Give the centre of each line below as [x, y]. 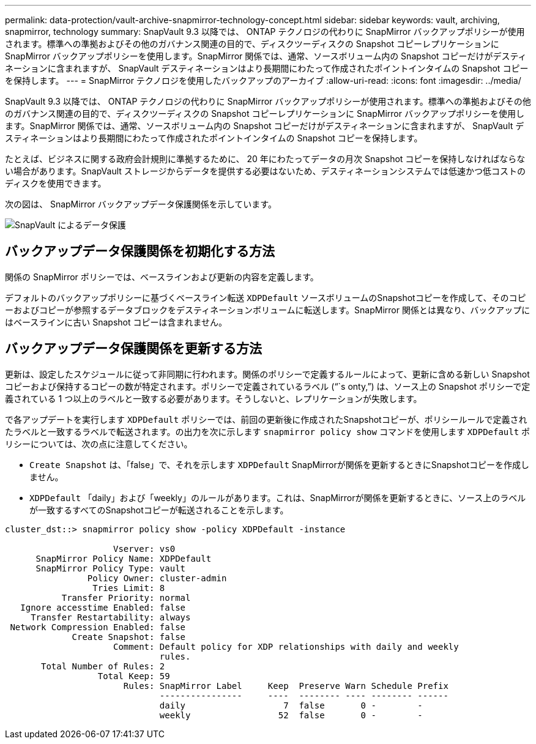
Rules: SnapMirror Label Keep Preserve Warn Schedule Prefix [286, 686]
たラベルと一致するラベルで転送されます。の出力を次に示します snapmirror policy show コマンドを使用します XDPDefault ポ [268, 431]
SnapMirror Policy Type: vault [111, 568]
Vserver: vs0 [144, 549]
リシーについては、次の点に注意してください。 [99, 444]
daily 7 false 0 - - [291, 705]
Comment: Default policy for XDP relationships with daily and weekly [286, 646]
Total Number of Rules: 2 [103, 666]
